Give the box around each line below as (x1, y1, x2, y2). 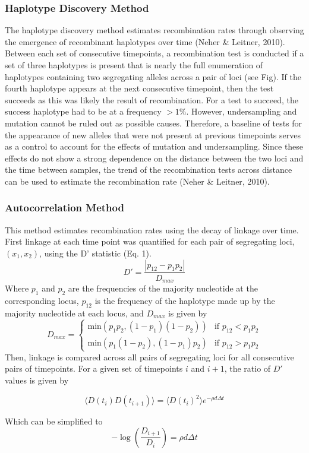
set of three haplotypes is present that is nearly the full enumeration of (5, 59, 263, 71)
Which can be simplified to (5, 415, 103, 427)
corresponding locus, (5, 294, 79, 306)
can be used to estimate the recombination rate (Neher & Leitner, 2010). (5, 175, 270, 187)
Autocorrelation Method (5, 200, 124, 215)
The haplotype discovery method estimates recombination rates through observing (5, 24, 304, 36)
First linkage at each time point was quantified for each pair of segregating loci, (5, 235, 295, 248)
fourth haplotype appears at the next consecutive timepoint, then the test (5, 82, 274, 94)
